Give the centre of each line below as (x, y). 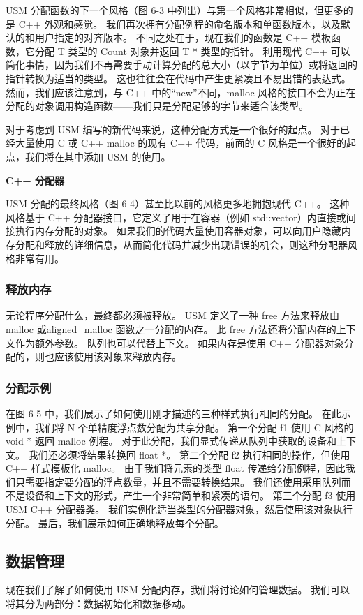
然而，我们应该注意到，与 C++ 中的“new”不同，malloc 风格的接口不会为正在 (181, 92)
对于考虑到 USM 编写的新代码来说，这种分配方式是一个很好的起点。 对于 (173, 129)
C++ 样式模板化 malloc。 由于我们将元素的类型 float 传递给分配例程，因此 (176, 468)
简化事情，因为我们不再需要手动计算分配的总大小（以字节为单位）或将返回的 (181, 65)
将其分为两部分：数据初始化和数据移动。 (98, 603)
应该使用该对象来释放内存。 (118, 356)
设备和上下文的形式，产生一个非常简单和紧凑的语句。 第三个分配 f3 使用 (190, 495)
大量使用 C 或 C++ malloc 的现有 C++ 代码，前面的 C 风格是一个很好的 (181, 143)
